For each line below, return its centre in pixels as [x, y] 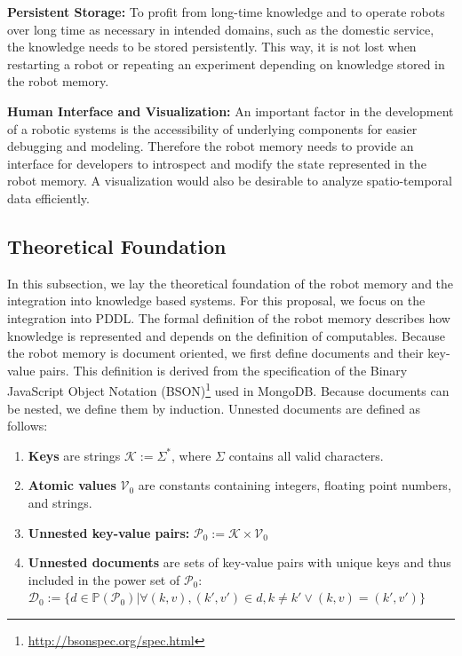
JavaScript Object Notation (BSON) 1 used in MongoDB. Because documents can [228, 389]
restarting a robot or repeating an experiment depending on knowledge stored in [226, 63]
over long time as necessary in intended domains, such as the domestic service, [221, 29]
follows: [28, 426]
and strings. [60, 502]
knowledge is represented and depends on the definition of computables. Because [226, 335]
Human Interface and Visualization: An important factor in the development [231, 111]
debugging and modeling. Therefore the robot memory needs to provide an [211, 146]
